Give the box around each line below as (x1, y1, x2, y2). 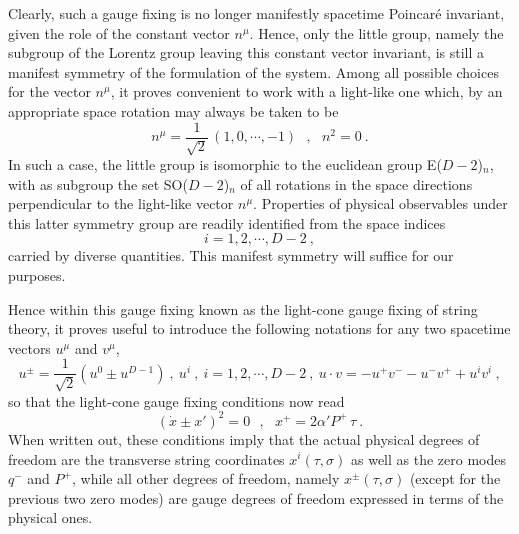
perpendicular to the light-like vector (8, 193, 234, 214)
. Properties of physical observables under (253, 193, 508, 214)
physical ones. (8, 507, 93, 528)
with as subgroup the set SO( (8, 173, 188, 194)
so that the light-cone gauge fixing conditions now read (8, 390, 345, 411)
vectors (8, 337, 51, 358)
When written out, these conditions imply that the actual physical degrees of (8, 428, 480, 449)
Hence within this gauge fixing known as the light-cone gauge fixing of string (8, 298, 478, 319)
